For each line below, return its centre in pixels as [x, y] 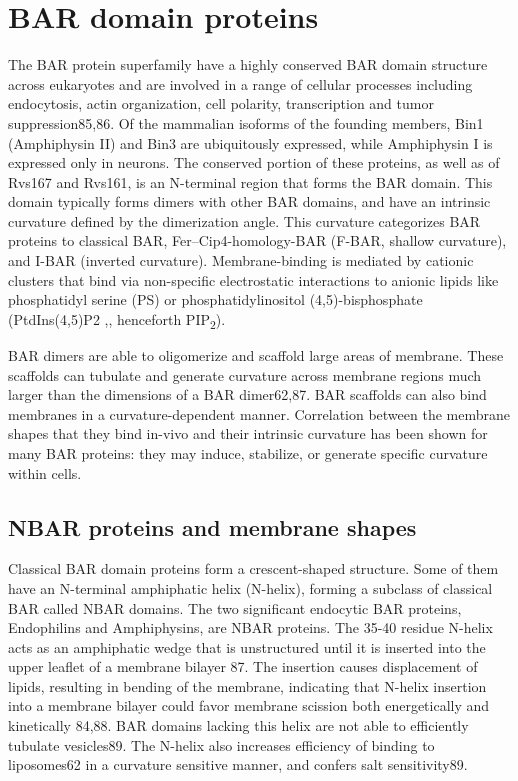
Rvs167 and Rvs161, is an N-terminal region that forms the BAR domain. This [250, 181]
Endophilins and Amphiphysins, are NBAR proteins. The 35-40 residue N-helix [250, 627]
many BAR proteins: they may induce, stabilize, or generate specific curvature [248, 452]
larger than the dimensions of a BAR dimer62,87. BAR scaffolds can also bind [247, 394]
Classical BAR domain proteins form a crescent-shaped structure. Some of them [253, 568]
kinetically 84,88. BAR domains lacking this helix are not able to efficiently [238, 725]
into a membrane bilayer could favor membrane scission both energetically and [249, 705]
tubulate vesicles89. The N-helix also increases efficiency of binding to [221, 744]
